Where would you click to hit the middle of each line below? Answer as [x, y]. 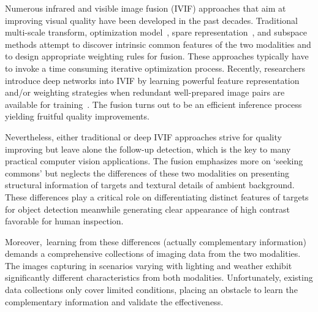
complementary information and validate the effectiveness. [114, 301]
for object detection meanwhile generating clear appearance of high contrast [147, 209]
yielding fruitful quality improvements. [77, 116]
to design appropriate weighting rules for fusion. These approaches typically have [157, 56]
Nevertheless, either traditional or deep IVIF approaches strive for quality [143, 136]
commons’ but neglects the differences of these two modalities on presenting [147, 173]
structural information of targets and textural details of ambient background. [150, 185]
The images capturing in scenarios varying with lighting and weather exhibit [149, 265]
